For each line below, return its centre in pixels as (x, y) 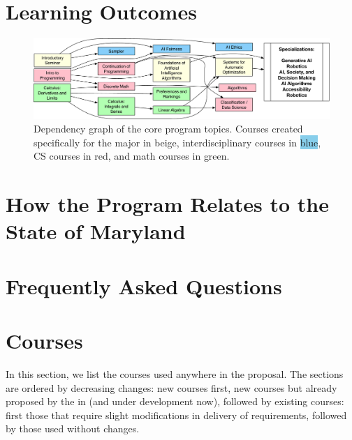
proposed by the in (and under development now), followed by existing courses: (175, 401)
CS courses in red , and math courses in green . (132, 156)
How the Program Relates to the (167, 204)
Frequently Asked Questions (144, 286)
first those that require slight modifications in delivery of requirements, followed (176, 415)
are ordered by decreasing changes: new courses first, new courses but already (171, 387)
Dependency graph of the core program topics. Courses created (168, 129)
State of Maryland (96, 231)
